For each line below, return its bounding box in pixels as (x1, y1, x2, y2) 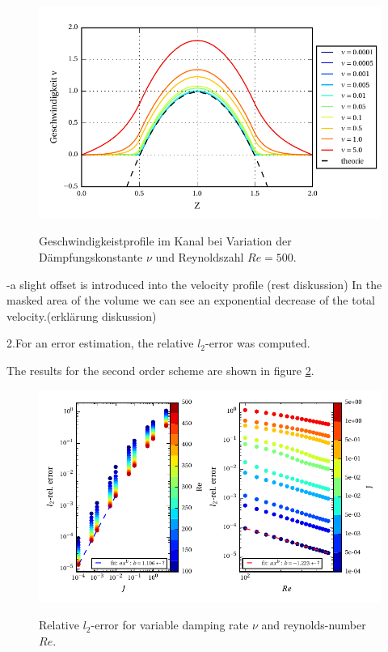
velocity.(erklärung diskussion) (6, 307, 157, 324)
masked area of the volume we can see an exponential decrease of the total (6, 292, 376, 309)
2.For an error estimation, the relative (6, 335, 194, 352)
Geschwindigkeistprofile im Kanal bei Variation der (39, 232, 292, 249)
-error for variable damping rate (91, 616, 249, 633)
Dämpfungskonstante (39, 248, 143, 265)
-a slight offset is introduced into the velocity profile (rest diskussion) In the (6, 275, 382, 292)
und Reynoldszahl (155, 248, 244, 265)
